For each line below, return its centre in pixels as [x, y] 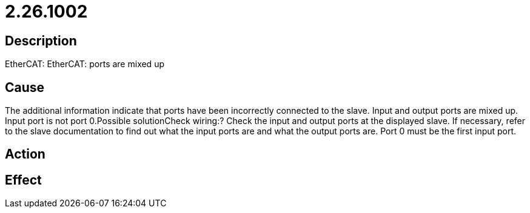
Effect [23, 180]
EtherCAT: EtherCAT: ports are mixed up [85, 64]
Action [25, 154]
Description [41, 41]
